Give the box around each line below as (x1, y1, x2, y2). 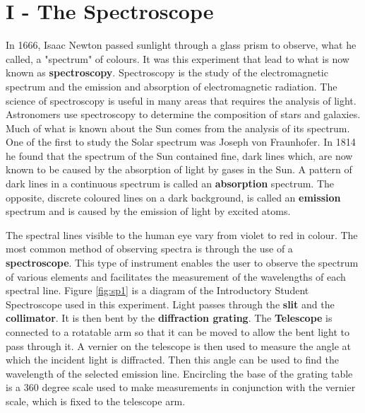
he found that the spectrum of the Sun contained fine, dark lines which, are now (6, 148, 353, 163)
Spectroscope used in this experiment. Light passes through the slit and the (6, 296, 335, 311)
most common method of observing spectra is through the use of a (6, 241, 293, 256)
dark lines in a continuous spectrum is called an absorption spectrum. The (6, 176, 335, 191)
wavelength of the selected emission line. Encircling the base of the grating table (6, 366, 353, 380)
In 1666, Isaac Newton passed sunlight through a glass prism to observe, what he (6, 37, 357, 52)
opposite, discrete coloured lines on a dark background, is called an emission (6, 190, 341, 204)
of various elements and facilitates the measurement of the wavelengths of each (6, 269, 346, 284)
